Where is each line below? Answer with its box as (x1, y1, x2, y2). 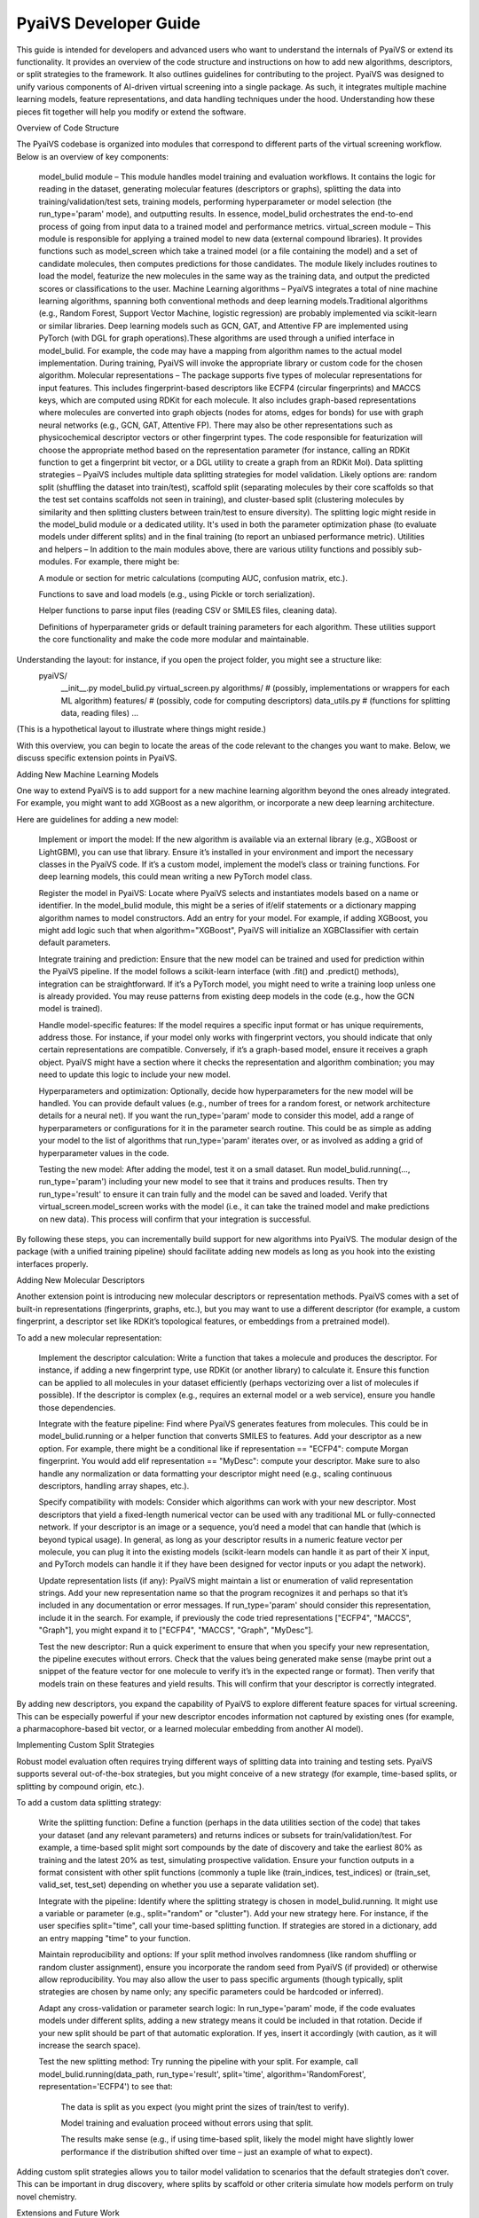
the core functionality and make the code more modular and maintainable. (38, 634, 310, 645)
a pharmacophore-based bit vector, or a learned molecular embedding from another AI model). (16, 1723, 364, 1734)
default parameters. (38, 937, 111, 948)
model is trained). (38, 1003, 103, 1014)
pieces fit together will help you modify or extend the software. (16, 106, 247, 117)
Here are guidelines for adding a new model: (16, 814, 179, 824)
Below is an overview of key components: (16, 151, 169, 161)
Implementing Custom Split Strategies (16, 1740, 155, 1750)
